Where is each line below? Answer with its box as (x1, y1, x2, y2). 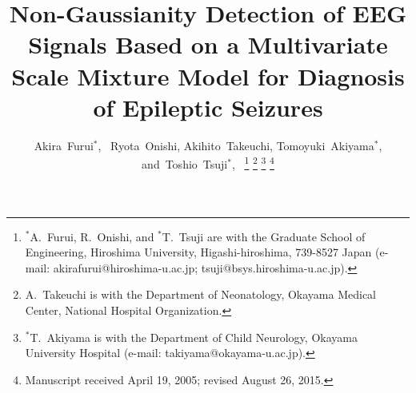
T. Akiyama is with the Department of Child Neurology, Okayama (30, 328, 358, 345)
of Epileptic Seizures (93, 90, 323, 123)
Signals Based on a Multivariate (28, 28, 388, 61)
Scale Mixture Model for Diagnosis (11, 59, 405, 92)
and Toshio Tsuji (142, 155, 228, 172)
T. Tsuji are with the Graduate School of (162, 228, 366, 244)
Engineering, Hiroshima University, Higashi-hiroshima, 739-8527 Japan (25, 244, 372, 260)
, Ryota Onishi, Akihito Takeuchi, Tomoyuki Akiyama (98, 137, 374, 153)
